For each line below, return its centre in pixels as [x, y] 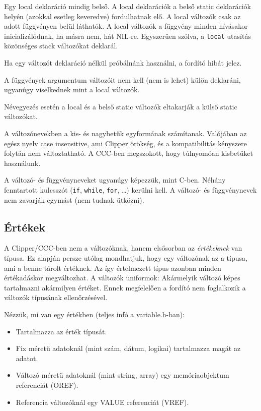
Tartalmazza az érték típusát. [61, 331]
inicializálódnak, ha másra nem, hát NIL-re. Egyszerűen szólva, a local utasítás [127, 36]
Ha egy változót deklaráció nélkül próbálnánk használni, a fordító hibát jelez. [123, 63]
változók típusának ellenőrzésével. [56, 297]
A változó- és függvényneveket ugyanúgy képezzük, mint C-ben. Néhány [115, 180]
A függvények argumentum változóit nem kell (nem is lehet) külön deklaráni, [122, 79]
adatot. [27, 358]
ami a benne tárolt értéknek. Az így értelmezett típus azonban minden [113, 268]
